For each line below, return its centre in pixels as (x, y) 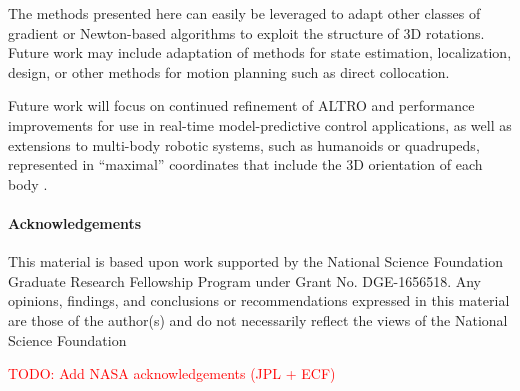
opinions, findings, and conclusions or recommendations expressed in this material (259, 300)
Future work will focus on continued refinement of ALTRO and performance (241, 105)
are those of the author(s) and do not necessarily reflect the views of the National (258, 319)
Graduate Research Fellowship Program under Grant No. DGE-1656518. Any (245, 280)
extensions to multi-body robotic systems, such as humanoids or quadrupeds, (244, 144)
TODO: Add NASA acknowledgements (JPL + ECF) (172, 373)
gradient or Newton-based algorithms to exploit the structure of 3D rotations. (246, 32)
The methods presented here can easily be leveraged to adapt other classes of (244, 13)
